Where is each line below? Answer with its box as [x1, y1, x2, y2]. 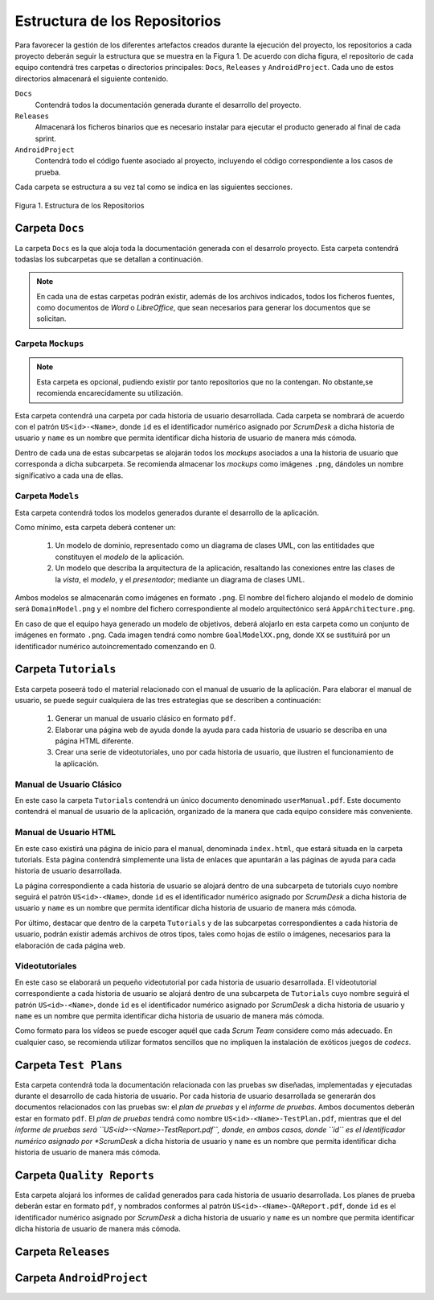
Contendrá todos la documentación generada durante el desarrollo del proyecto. [35, 100, 301, 109]
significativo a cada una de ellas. [14, 471, 124, 480]
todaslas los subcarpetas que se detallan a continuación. [14, 254, 204, 264]
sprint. [35, 134, 56, 143]
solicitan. [36, 314, 67, 323]
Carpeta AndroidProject [14, 1271, 149, 1285]
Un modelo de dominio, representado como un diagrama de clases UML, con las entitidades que [55, 541, 375, 550]
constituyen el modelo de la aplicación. [55, 552, 185, 562]
